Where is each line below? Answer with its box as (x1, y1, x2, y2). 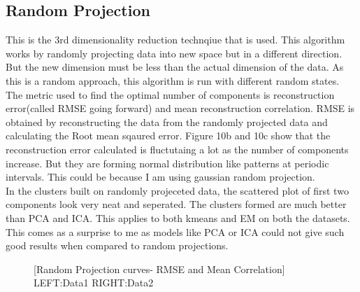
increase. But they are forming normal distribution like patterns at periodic (6, 155, 329, 170)
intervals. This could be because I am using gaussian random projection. (6, 169, 315, 184)
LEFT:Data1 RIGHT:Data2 (34, 275, 154, 290)
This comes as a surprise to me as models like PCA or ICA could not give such (6, 224, 345, 239)
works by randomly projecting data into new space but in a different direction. (6, 46, 343, 60)
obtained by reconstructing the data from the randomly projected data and (6, 114, 328, 129)
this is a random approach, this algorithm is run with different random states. (6, 73, 340, 88)
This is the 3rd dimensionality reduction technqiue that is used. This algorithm (6, 32, 345, 47)
